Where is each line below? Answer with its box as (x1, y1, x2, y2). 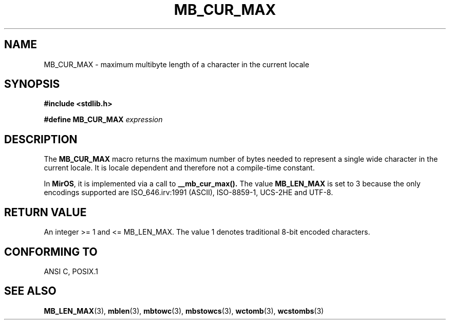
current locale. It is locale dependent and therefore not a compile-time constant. (44, 163, 315, 173)
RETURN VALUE (4, 205, 87, 219)
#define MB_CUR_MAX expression (44, 115, 163, 124)
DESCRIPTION (4, 132, 78, 146)
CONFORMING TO (4, 245, 98, 258)
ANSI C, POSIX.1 (44, 266, 98, 276)
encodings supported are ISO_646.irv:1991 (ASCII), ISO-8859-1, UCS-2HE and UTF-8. (44, 188, 333, 197)
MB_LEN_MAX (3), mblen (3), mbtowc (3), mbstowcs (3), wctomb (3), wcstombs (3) (44, 306, 324, 315)
